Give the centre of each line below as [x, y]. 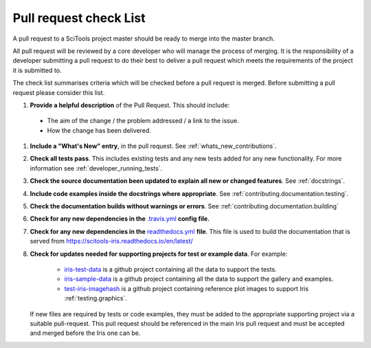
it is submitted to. [37, 70]
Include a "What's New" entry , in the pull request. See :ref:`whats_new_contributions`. [153, 146]
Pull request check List [79, 18]
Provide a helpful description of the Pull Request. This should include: [130, 105]
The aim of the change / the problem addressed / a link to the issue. [143, 121]
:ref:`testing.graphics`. [95, 298]
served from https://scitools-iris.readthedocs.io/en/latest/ [112, 241]
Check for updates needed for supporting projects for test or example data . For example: [159, 254]
